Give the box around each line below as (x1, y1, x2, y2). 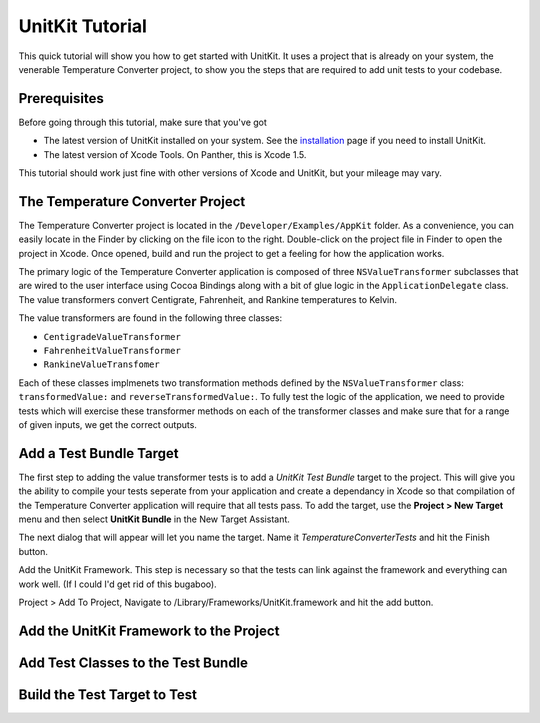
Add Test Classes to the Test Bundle (18, 654, 249, 671)
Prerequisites (18, 90, 104, 107)
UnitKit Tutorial (18, 15, 147, 37)
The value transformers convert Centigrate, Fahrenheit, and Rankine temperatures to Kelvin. (18, 293, 398, 305)
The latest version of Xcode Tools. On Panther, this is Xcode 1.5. (43, 148, 307, 160)
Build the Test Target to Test (18, 686, 197, 703)
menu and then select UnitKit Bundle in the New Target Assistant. (18, 513, 290, 525)
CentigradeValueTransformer (43, 331, 182, 342)
